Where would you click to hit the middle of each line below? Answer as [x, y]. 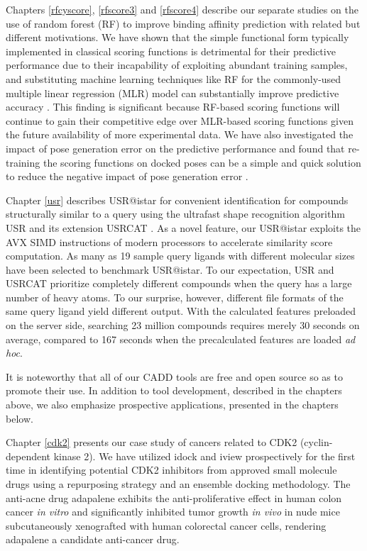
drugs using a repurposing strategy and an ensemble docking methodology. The [178, 484]
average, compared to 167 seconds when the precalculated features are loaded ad [181, 339]
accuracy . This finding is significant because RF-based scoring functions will [173, 107]
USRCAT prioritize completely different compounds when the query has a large [179, 283]
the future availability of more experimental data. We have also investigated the [180, 134]
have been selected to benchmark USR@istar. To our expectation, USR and [170, 269]
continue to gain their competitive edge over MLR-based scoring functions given [180, 120]
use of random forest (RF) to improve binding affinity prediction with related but [183, 23]
